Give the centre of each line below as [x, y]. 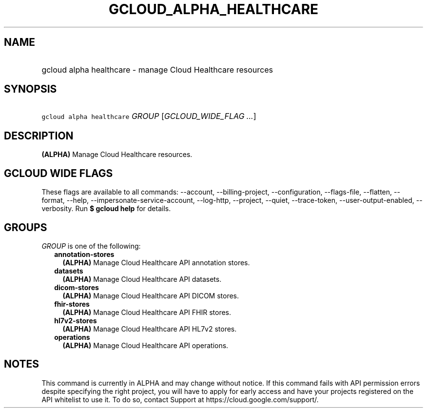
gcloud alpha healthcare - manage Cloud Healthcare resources [157, 69]
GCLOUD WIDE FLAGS [58, 173]
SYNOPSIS [30, 89]
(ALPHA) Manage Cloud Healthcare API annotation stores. [156, 262]
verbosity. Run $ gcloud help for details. [106, 209]
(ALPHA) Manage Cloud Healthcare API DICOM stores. [151, 295]
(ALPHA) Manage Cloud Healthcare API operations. [146, 345]
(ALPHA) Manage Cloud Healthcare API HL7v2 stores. [150, 329]
